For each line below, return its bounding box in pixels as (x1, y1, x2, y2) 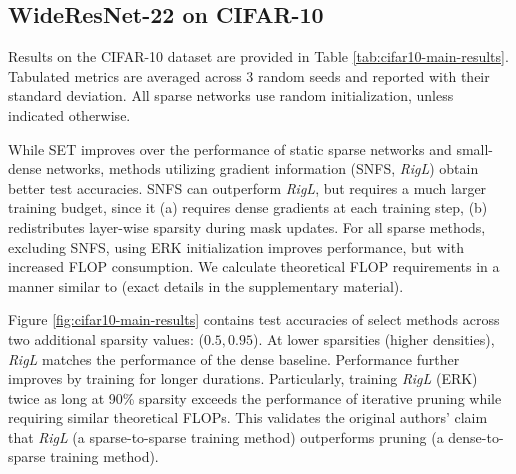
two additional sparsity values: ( (8, 328, 204, 349)
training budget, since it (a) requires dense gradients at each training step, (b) (8, 197, 488, 218)
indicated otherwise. (8, 104, 131, 125)
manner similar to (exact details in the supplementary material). (8, 275, 404, 296)
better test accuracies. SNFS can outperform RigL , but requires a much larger (8, 177, 487, 198)
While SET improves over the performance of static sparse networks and (8, 138, 452, 159)
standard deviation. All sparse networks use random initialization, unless (8, 85, 454, 106)
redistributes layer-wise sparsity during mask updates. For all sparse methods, (8, 216, 486, 237)
